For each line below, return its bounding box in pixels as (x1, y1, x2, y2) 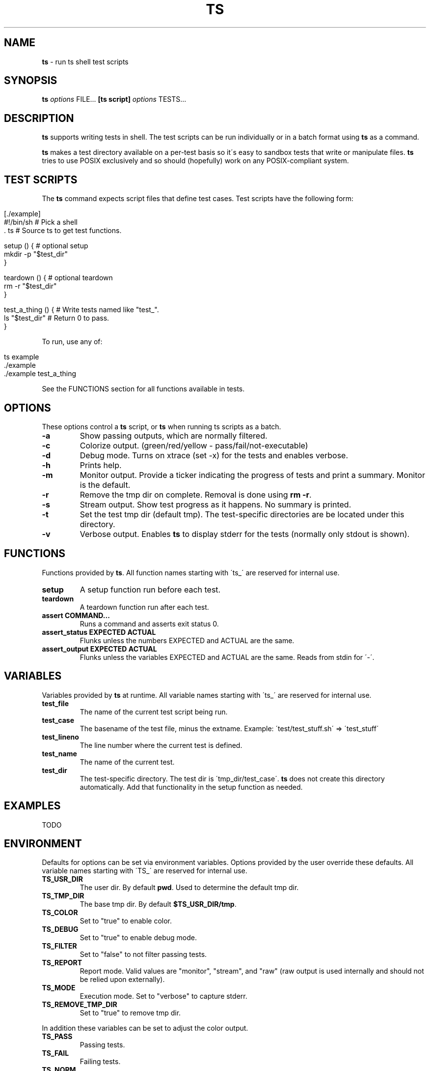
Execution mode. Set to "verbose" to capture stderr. (80, 992, 247, 1001)
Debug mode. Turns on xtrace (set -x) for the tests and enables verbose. (80, 450, 349, 460)
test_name (42, 749, 77, 758)
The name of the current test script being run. (80, 707, 228, 716)
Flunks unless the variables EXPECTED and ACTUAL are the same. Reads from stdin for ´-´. (80, 653, 375, 661)
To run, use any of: (42, 337, 103, 346)
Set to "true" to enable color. (80, 917, 172, 925)
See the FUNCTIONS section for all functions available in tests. (42, 385, 245, 393)
